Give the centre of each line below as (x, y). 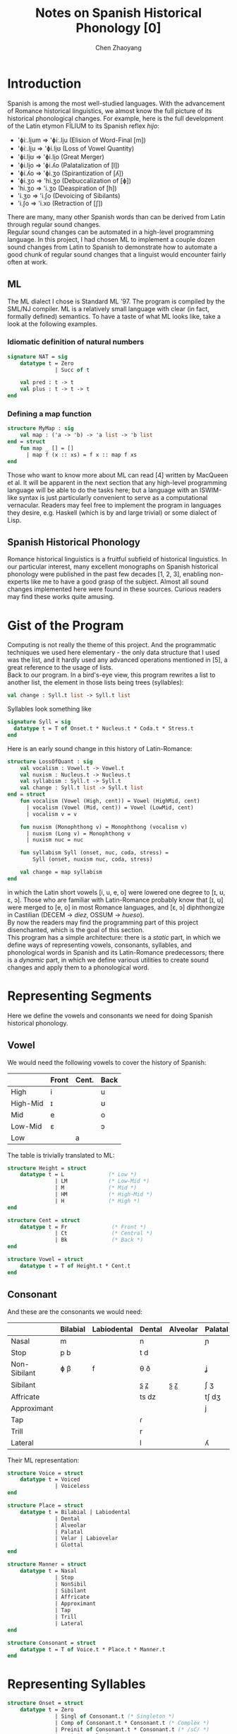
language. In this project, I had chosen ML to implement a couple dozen (111, 239)
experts (18, 582)
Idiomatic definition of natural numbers (76, 342)
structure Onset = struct (45, 1703)
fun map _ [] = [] (47, 448)
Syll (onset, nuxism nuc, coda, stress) (93, 860)
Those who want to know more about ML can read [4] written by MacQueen (118, 475)
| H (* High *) (97, 1201)
